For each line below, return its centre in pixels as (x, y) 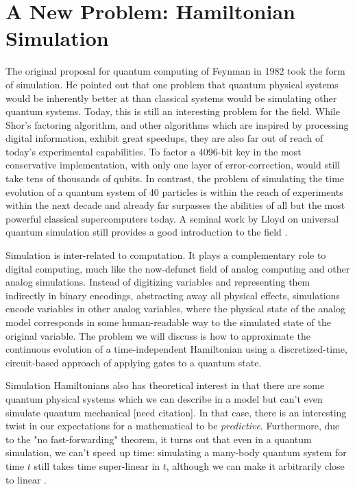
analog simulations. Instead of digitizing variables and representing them (158, 282)
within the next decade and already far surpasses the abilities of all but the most (175, 205)
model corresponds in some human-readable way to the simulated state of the (168, 322)
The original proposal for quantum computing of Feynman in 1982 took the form (175, 71)
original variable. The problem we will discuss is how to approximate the (158, 335)
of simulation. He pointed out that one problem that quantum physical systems (172, 84)
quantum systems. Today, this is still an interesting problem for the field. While (173, 111)
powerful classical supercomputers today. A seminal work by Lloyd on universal (172, 218)
